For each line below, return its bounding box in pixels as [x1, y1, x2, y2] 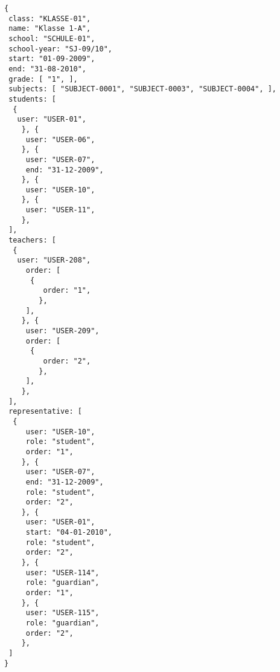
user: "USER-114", [25, 568, 100, 577]
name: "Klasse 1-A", [8, 24, 91, 33]
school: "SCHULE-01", [8, 34, 95, 43]
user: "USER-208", [17, 256, 91, 265]
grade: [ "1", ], [8, 74, 78, 83]
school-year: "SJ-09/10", [8, 44, 112, 53]
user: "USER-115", [25, 608, 100, 618]
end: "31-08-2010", [8, 64, 87, 73]
